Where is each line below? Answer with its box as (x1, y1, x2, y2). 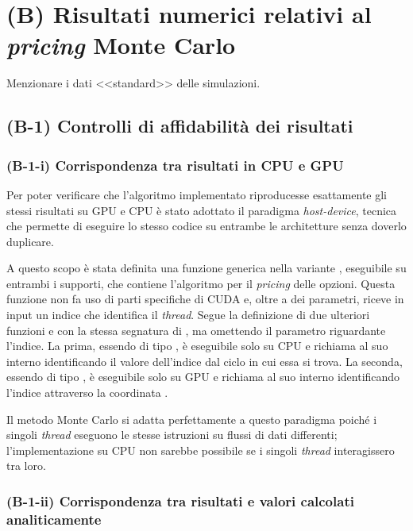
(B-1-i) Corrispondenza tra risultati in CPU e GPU (6, 155, 344, 175)
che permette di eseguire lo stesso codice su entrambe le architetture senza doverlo (6, 217, 407, 234)
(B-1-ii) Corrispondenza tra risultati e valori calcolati (6, 491, 354, 510)
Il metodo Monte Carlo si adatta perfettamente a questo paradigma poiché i (6, 410, 377, 427)
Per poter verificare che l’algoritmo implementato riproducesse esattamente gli (6, 186, 387, 202)
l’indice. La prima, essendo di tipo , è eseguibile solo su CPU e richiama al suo (6, 337, 388, 354)
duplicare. (6, 233, 54, 249)
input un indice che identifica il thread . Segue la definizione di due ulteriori (6, 306, 370, 323)
